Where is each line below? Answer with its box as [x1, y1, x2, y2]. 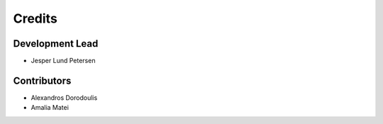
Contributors [13, 74, 72, 86]
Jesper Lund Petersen [30, 57, 96, 65]
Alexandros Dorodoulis [30, 93, 98, 102]
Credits [13, 11, 58, 26]
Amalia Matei [30, 103, 69, 112]
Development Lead [13, 38, 99, 50]
